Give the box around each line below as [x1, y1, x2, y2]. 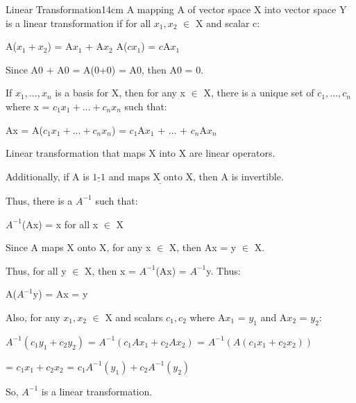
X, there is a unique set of [203, 85, 314, 100]
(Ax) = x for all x [22, 216, 99, 231]
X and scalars [105, 309, 163, 324]
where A [189, 309, 226, 324]
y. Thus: [206, 263, 241, 277]
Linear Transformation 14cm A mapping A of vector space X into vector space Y [6, 2, 347, 16]
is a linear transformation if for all [6, 15, 151, 30]
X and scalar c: [195, 15, 260, 30]
